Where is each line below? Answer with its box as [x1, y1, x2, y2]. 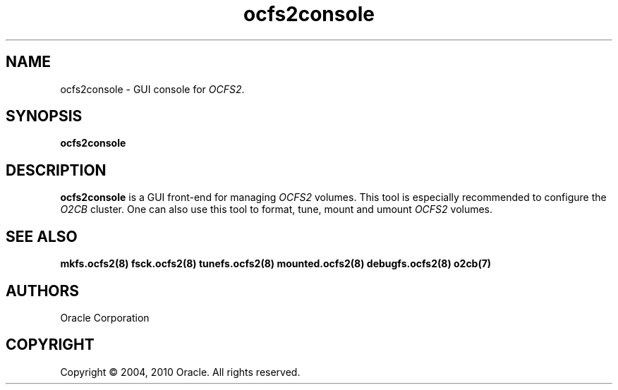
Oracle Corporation [60, 311, 150, 324]
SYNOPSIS [6, 107, 83, 126]
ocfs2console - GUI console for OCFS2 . [60, 83, 245, 95]
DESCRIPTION [6, 161, 107, 179]
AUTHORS [6, 281, 80, 300]
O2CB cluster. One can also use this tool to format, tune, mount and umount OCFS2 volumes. [60, 203, 493, 216]
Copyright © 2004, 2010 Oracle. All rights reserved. [60, 365, 301, 378]
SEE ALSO [6, 227, 78, 245]
